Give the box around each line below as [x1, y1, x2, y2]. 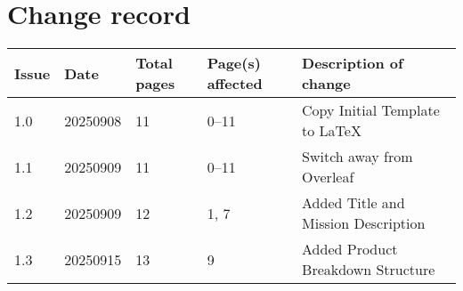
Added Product [302, 238, 398, 260]
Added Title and [302, 192, 405, 214]
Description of [302, 53, 403, 74]
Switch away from [302, 146, 413, 167]
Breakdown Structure [302, 259, 435, 280]
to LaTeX [302, 120, 361, 141]
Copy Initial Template [302, 100, 440, 121]
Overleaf [302, 166, 354, 188]
